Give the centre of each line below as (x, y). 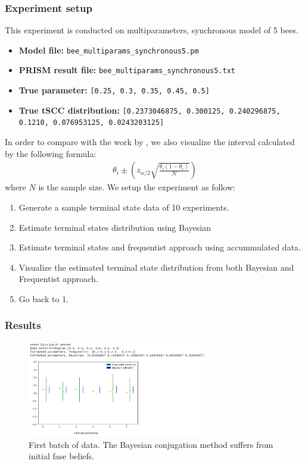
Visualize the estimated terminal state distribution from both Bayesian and (156, 267)
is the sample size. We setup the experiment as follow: (137, 187)
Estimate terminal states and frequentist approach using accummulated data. (160, 247)
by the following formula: (51, 153)
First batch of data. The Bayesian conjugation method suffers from (151, 444)
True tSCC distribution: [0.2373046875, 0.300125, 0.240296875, (150, 110)
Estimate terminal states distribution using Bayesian (115, 227)
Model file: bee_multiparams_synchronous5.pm (109, 50)
